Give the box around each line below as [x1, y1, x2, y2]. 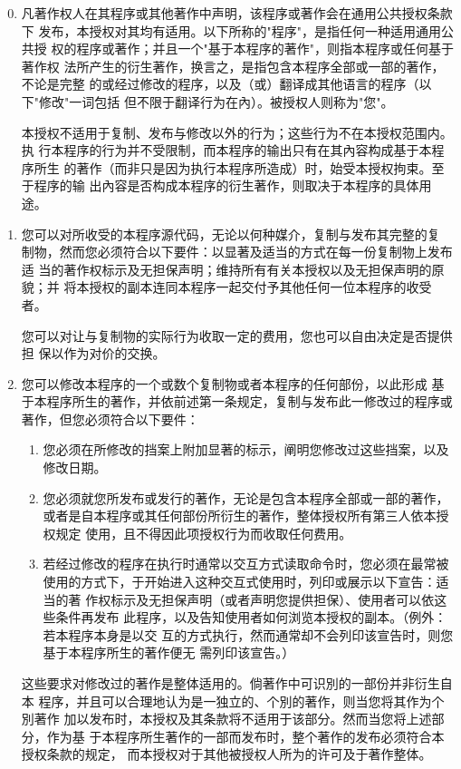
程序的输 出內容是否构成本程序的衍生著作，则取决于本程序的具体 [34, 176, 419, 195]
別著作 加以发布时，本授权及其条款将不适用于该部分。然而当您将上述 [21, 709, 432, 728]
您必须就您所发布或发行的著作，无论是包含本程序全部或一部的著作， [43, 488, 449, 507]
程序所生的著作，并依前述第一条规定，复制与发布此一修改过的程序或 [46, 392, 453, 411]
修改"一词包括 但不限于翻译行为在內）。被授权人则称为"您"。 [39, 92, 394, 111]
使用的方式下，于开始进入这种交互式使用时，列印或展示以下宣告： [43, 572, 437, 591]
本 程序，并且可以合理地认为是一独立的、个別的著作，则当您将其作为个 [21, 691, 445, 710]
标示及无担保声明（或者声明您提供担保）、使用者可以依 [110, 589, 435, 608]
